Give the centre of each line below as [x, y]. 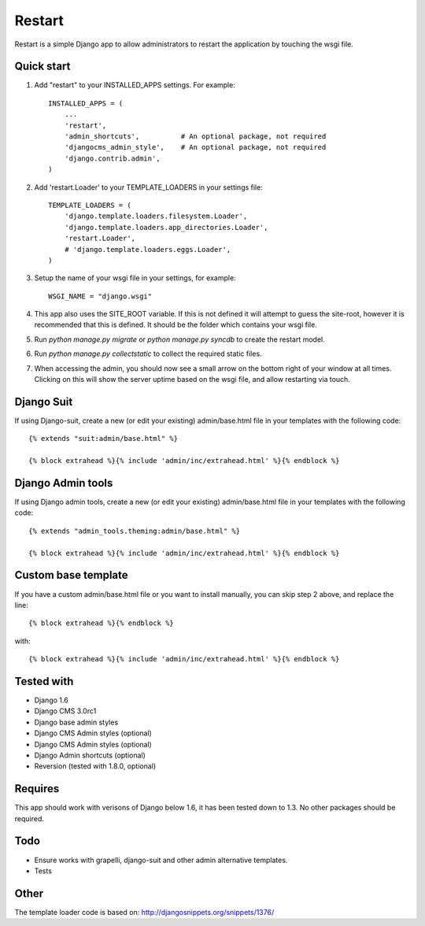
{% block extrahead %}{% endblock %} [102, 623]
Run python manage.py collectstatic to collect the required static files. [148, 354]
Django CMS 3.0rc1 [65, 711]
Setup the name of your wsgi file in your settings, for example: [135, 278]
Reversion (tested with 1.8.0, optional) [95, 766]
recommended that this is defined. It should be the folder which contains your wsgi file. [176, 325]
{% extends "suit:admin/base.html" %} [103, 439]
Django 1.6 [51, 700]
